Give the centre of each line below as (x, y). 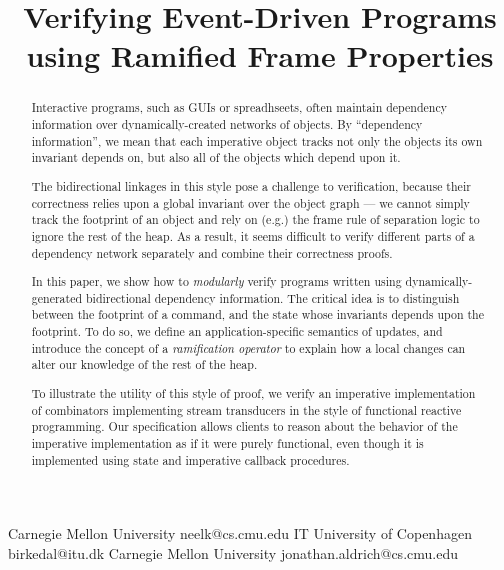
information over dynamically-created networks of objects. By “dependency (227, 124)
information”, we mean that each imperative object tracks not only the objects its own (257, 140)
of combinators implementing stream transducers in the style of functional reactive (246, 409)
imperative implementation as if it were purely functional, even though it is (227, 442)
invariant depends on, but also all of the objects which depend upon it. (216, 157)
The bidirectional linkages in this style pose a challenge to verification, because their (251, 185)
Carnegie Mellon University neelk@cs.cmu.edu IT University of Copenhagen (240, 533)
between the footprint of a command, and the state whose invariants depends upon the (257, 314)
